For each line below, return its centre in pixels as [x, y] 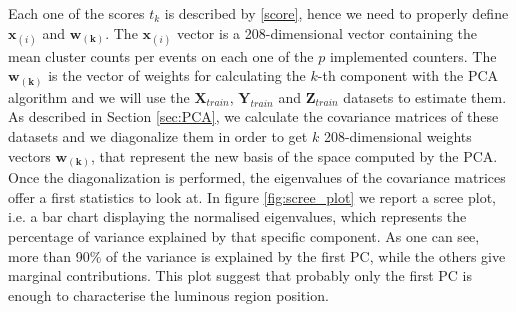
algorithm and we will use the [99, 96]
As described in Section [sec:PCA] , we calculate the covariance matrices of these [253, 116]
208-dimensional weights [397, 136]
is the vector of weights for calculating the [177, 75]
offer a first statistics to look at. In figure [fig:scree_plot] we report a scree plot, [252, 196]
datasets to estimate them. [425, 96]
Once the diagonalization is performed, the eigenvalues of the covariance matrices [257, 177]
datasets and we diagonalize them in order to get [158, 136]
